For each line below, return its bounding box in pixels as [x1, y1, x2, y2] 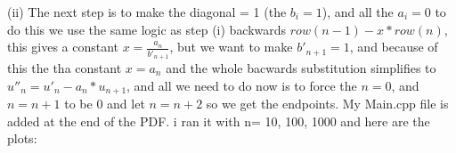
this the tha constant [7, 58, 122, 76]
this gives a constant [7, 37, 119, 56]
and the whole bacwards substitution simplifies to [166, 58, 436, 76]
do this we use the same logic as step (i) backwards [7, 20, 287, 38]
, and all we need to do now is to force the [126, 76, 357, 94]
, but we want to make [169, 37, 293, 56]
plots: [7, 129, 37, 148]
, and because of [349, 37, 438, 56]
